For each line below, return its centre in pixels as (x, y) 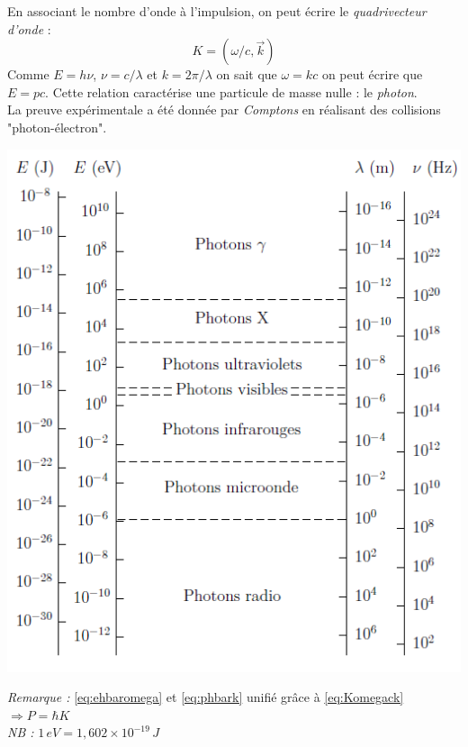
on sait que (247, 74)
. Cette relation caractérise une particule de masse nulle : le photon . (231, 91)
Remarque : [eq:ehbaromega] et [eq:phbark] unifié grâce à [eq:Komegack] (206, 697)
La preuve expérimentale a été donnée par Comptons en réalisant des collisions (224, 109)
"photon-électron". (57, 127)
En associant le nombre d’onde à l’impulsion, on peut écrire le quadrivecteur (217, 11)
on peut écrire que (372, 74)
